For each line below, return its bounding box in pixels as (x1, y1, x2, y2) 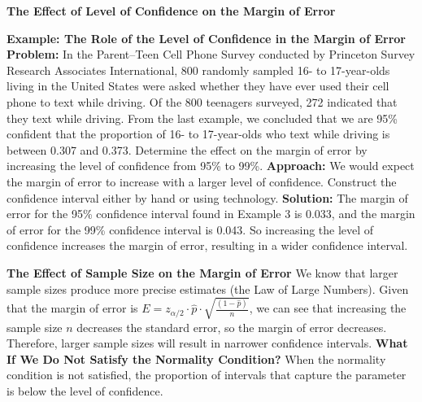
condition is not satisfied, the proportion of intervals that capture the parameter (7, 366, 407, 383)
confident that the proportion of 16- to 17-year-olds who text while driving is (7, 125, 390, 142)
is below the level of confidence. (7, 382, 163, 400)
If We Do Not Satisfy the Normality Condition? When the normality (7, 350, 386, 367)
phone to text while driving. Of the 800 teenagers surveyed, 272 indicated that (7, 93, 398, 110)
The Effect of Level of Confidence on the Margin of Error (7, 2, 336, 19)
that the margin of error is (7, 299, 138, 317)
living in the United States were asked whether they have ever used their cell (7, 77, 389, 94)
